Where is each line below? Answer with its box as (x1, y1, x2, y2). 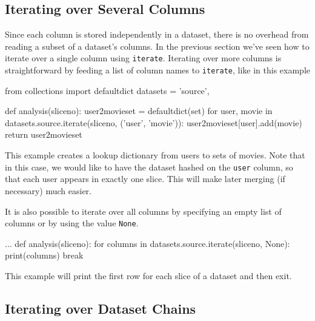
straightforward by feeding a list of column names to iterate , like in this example (5, 64, 310, 76)
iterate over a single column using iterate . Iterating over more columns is (5, 52, 282, 64)
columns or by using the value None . (5, 217, 139, 229)
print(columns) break (5, 249, 84, 262)
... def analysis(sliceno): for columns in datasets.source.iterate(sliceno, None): (5, 237, 290, 249)
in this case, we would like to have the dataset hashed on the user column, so (5, 160, 293, 173)
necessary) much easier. (5, 184, 91, 197)
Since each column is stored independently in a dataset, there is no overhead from (5, 28, 309, 41)
